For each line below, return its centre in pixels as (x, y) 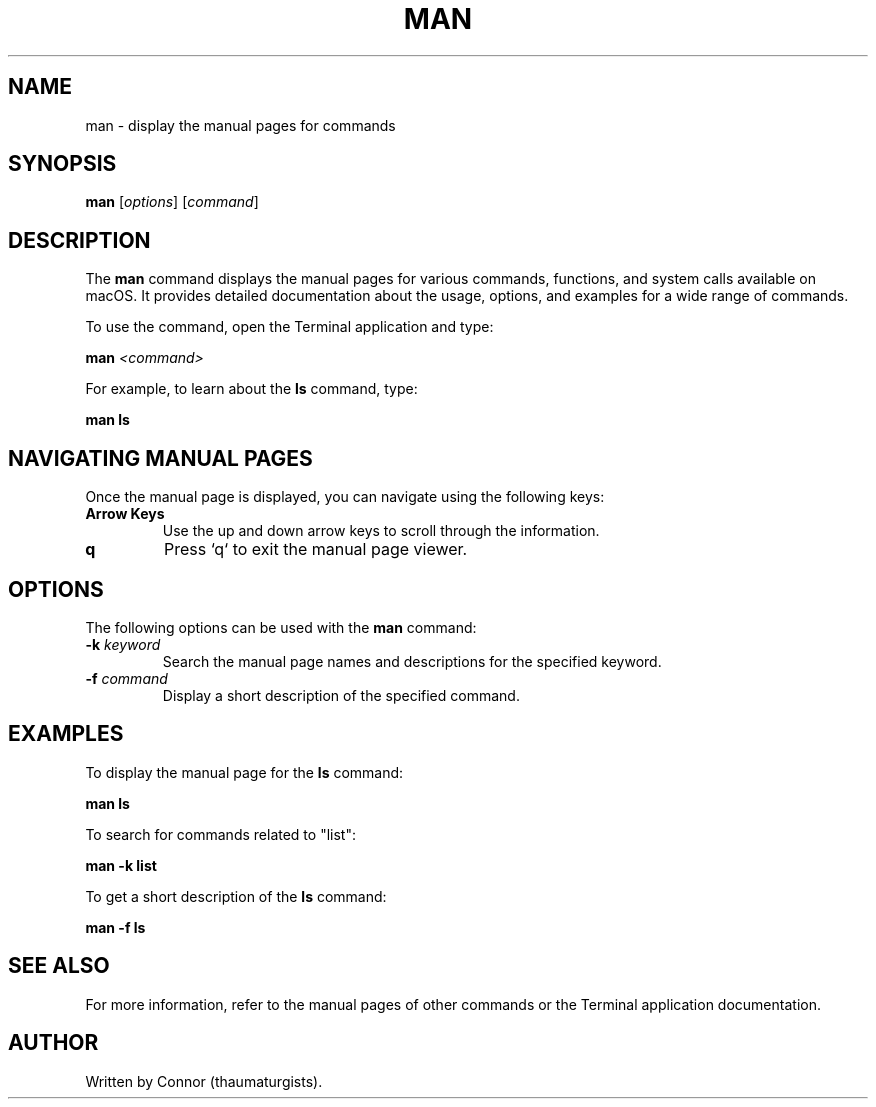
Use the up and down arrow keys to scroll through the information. (381, 531)
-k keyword (123, 644)
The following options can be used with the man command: (281, 627)
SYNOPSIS (62, 164)
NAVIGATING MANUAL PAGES (160, 458)
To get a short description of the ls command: (236, 896)
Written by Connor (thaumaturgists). (204, 1081)
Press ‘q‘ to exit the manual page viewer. (315, 549)
